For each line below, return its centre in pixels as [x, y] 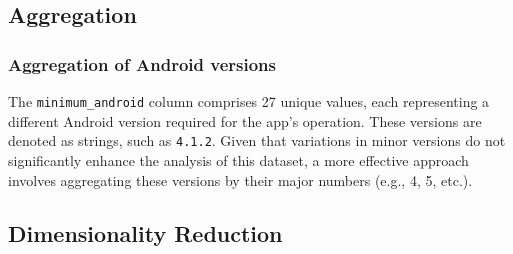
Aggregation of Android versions [142, 63]
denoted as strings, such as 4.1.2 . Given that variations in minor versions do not [257, 140]
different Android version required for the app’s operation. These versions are [245, 120]
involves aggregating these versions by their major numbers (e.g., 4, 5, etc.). [240, 179]
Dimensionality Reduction [145, 233]
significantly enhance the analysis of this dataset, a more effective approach [238, 159]
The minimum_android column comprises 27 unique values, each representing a [249, 101]
